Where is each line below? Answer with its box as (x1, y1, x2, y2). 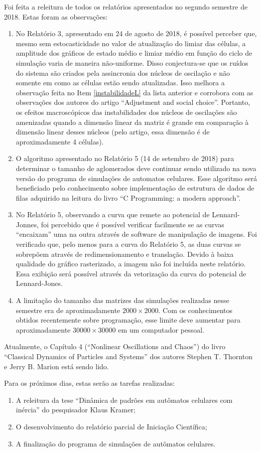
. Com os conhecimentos (158, 305, 233, 315)
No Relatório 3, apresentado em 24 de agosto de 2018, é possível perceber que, (16, 28, 257, 39)
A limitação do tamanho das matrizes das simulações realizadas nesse (16, 295, 229, 306)
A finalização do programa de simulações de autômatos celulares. (16, 438, 216, 448)
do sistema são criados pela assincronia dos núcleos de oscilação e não (16, 67, 230, 78)
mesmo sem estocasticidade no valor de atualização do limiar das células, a (16, 38, 246, 48)
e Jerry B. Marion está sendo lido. (4, 361, 109, 371)
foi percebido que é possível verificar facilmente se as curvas (41, 219, 224, 229)
